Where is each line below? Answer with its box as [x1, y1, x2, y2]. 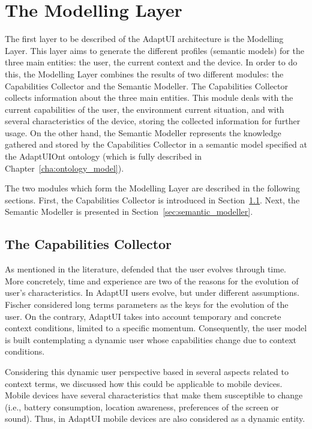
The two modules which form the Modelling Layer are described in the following [5, 182, 300, 194]
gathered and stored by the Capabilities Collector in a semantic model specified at [5, 138, 308, 151]
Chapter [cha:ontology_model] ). [5, 161, 124, 174]
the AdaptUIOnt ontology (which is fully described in [5, 150, 202, 163]
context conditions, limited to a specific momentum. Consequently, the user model [5, 322, 307, 334]
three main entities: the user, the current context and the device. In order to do [5, 56, 298, 68]
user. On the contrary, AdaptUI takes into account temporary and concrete [5, 310, 281, 322]
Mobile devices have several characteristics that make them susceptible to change [5, 389, 303, 401]
